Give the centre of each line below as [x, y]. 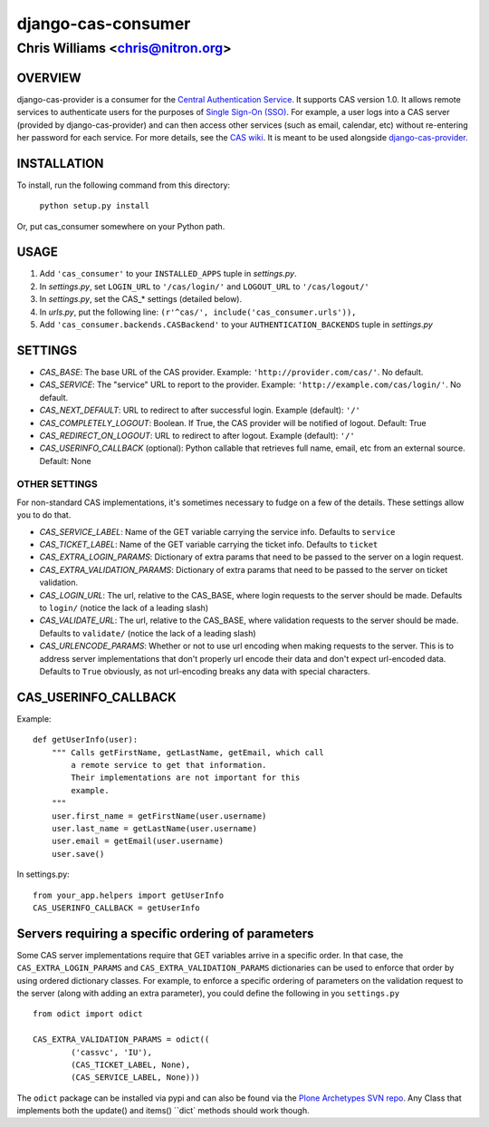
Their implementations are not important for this [186, 778]
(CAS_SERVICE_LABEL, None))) [136, 1078]
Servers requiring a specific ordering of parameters [165, 933]
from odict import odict [88, 1014]
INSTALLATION [60, 163]
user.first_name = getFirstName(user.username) [159, 816]
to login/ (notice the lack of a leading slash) [124, 607]
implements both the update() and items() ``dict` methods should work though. [163, 1111]
